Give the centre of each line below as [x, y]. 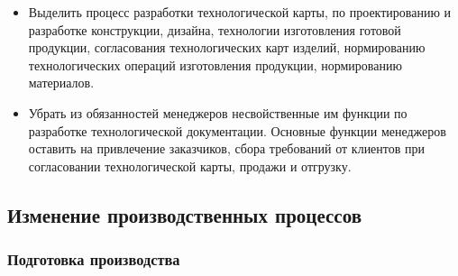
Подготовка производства [94, 259]
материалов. [61, 83]
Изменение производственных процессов [184, 214]
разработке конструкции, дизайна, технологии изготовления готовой [215, 29]
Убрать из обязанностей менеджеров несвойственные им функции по [218, 112]
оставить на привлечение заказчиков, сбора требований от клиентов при [227, 148]
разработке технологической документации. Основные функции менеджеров [237, 130]
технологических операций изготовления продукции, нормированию [215, 64]
